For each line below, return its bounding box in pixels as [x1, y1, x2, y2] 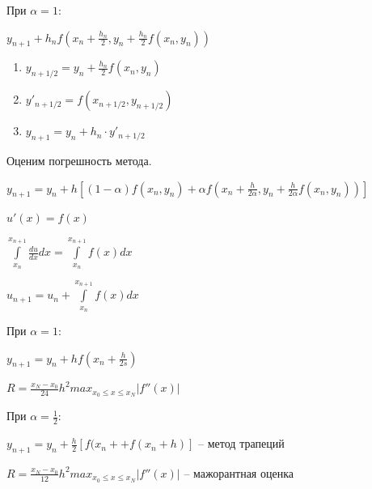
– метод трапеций [198, 435, 285, 452]
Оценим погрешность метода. [6, 151, 152, 168]
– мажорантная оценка [184, 464, 294, 481]
